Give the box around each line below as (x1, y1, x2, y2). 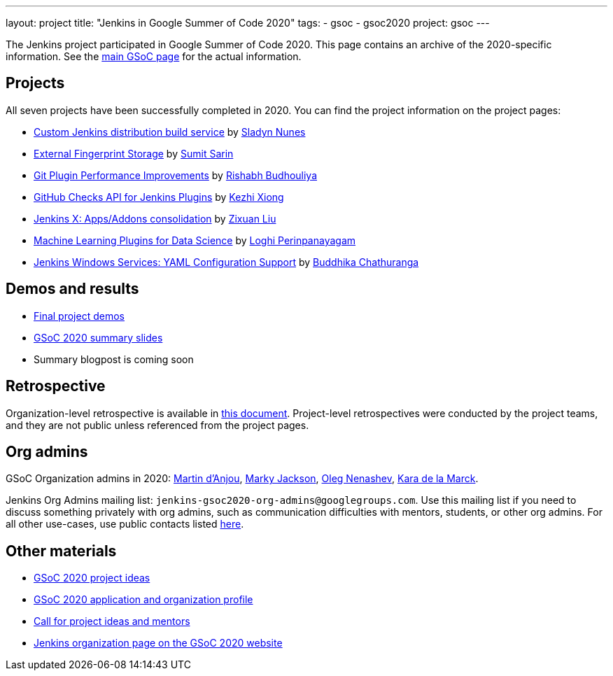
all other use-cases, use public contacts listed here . (6, 518, 244, 530)
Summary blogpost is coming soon (34, 353, 194, 365)
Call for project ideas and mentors (34, 615, 190, 628)
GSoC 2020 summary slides (34, 331, 163, 344)
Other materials (6, 542, 117, 560)
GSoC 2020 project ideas (34, 572, 150, 584)
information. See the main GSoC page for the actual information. (6, 50, 302, 62)
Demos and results (6, 280, 139, 298)
